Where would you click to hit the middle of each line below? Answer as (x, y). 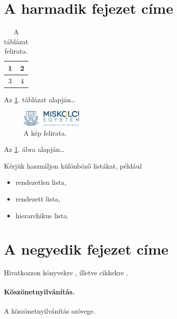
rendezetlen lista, (41, 182)
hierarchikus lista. (42, 215)
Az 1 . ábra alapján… (34, 149)
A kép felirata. (45, 132)
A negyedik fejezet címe (86, 249)
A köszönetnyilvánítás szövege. (50, 310)
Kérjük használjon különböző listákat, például (73, 165)
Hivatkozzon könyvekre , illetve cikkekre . (66, 273)
